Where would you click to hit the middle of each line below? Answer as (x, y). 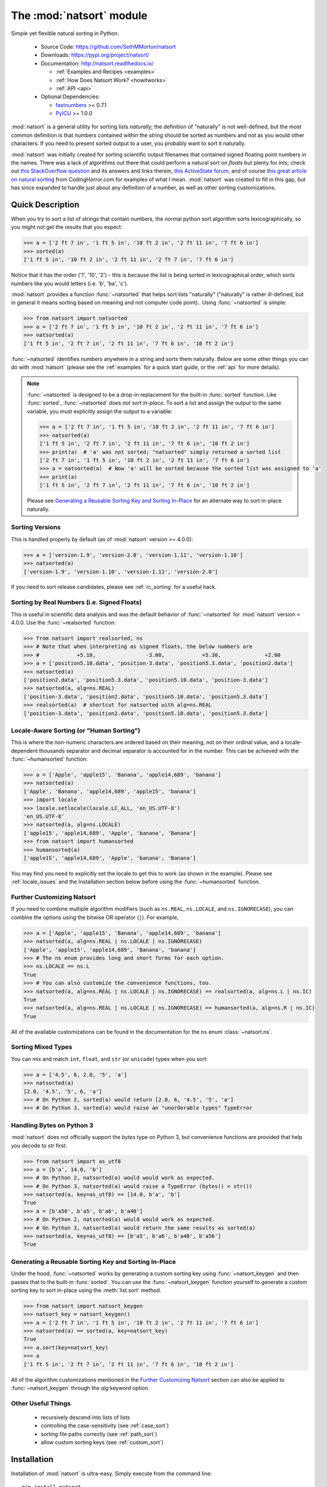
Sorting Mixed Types (42, 1047)
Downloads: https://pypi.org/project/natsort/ (95, 55)
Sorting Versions (36, 528)
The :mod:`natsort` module (79, 15)
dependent (24, 751)
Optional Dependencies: (70, 97)
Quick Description (45, 205)
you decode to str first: (39, 1146)
